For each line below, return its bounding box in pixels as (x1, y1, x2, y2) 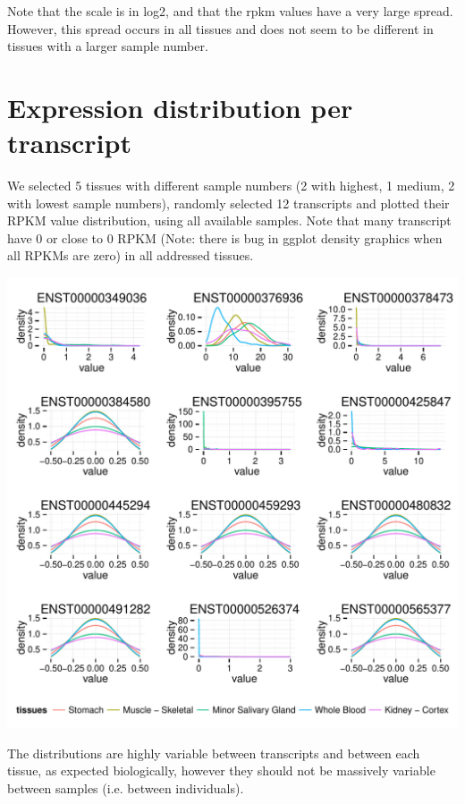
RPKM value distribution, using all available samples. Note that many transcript (7, 211, 452, 230)
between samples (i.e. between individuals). (7, 778, 244, 797)
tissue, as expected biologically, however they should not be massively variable (7, 761, 435, 780)
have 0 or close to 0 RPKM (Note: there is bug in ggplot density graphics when (7, 228, 443, 247)
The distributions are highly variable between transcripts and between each (7, 743, 420, 762)
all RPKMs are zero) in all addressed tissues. (7, 246, 254, 265)
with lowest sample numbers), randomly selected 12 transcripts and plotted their (7, 193, 450, 212)
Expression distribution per (7, 89, 353, 125)
